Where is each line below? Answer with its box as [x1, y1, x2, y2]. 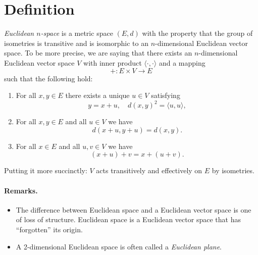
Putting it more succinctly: [4, 165, 87, 176]
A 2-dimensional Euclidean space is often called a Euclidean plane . [16, 241, 222, 251]
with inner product [83, 57, 142, 68]
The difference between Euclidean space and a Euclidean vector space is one [16, 204, 251, 215]
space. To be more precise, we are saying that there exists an [4, 47, 192, 58]
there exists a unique [65, 90, 130, 100]
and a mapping [159, 57, 205, 68]
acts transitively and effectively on [96, 165, 202, 176]
